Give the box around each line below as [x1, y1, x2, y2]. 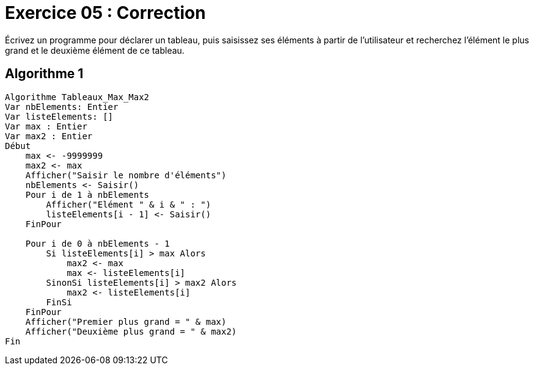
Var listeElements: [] [5, 111, 114, 122]
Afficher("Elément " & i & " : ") [46, 199, 211, 209]
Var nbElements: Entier [5, 101, 119, 112]
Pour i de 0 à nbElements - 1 [25, 238, 170, 248]
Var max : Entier [5, 121, 87, 131]
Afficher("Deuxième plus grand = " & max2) [25, 326, 237, 336]
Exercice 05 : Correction [5, 2, 206, 23]
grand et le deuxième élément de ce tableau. [5, 45, 185, 56]
